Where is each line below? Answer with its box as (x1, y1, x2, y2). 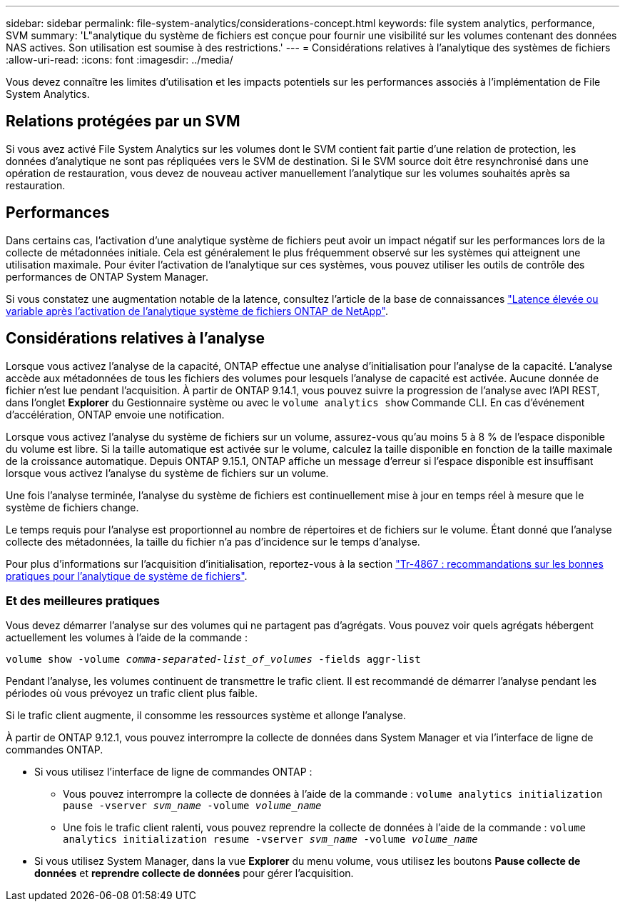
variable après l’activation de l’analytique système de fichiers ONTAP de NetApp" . (6, 304, 388, 317)
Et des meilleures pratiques (6, 593, 160, 608)
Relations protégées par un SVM (6, 112, 240, 131)
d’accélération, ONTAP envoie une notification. (6, 408, 225, 421)
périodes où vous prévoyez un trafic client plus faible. (6, 687, 258, 700)
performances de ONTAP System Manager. (6, 270, 208, 283)
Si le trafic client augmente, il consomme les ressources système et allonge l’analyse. (6, 709, 407, 722)
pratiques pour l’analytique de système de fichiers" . (6, 569, 248, 582)
